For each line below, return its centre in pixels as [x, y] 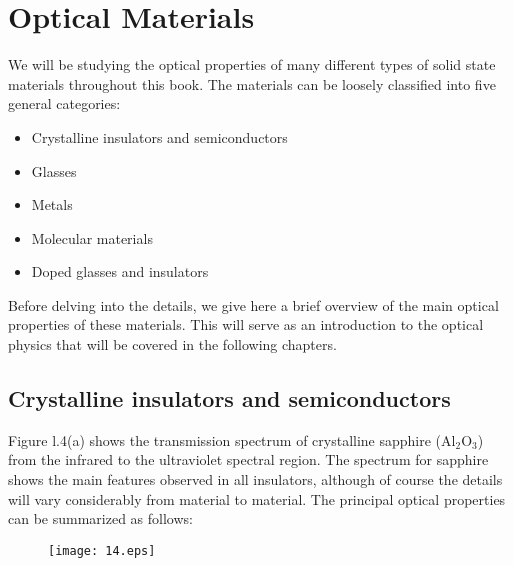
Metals [52, 204]
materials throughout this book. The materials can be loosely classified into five [252, 83]
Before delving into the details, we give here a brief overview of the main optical [253, 304]
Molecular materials [92, 237]
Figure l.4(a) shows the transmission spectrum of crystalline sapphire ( [225, 439]
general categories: [64, 103]
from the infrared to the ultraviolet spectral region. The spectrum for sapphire [248, 459]
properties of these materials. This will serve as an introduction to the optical [246, 324]
